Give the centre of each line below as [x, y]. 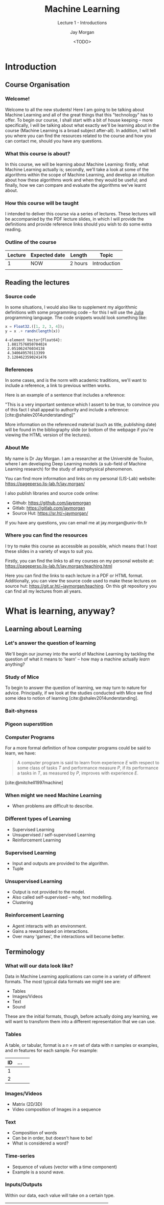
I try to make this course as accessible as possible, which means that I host [81, 546]
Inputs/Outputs [24, 1184]
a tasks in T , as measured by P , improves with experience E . [78, 773]
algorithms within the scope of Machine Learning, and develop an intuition [80, 174]
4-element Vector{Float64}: [34, 340]
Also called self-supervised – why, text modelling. [62, 897]
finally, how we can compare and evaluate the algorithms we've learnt [76, 185]
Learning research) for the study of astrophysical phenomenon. [69, 469]
